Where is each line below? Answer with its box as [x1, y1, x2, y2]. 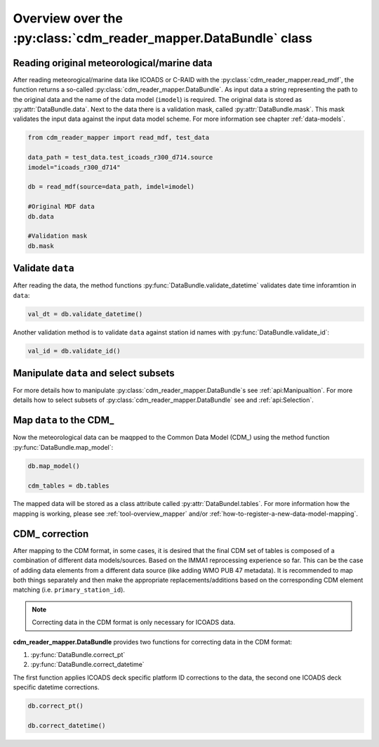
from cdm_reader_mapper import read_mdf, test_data [27, 134, 210, 142]
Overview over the [13, 11, 123, 26]
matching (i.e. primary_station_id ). [13, 585, 126, 594]
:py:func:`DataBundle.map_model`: [13, 443, 114, 451]
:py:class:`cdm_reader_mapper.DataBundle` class [13, 30, 312, 46]
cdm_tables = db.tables [27, 481, 110, 490]
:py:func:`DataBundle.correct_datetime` [30, 661, 145, 669]
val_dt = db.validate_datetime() [27, 310, 143, 318]
